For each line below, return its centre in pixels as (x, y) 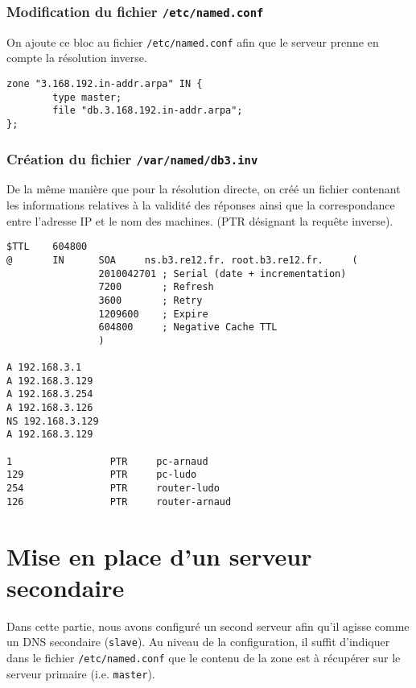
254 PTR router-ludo (113, 489)
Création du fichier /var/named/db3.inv (132, 158)
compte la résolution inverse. (77, 58)
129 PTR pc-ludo (102, 475)
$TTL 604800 (47, 247)
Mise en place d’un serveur (159, 555)
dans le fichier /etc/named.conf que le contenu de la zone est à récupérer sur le (204, 657)
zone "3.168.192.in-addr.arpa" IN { (105, 84)
